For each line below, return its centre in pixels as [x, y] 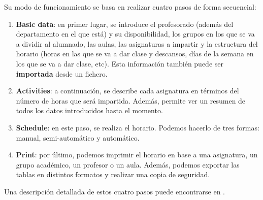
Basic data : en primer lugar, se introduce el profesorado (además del [125, 24]
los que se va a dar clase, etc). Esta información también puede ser [120, 63]
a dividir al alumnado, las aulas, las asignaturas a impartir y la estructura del [137, 43]
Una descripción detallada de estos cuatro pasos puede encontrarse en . [114, 191]
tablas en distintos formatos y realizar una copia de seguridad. [113, 174]
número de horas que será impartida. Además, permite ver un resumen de [131, 100]
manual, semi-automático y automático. [78, 137]
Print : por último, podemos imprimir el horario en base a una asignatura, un [137, 155]
